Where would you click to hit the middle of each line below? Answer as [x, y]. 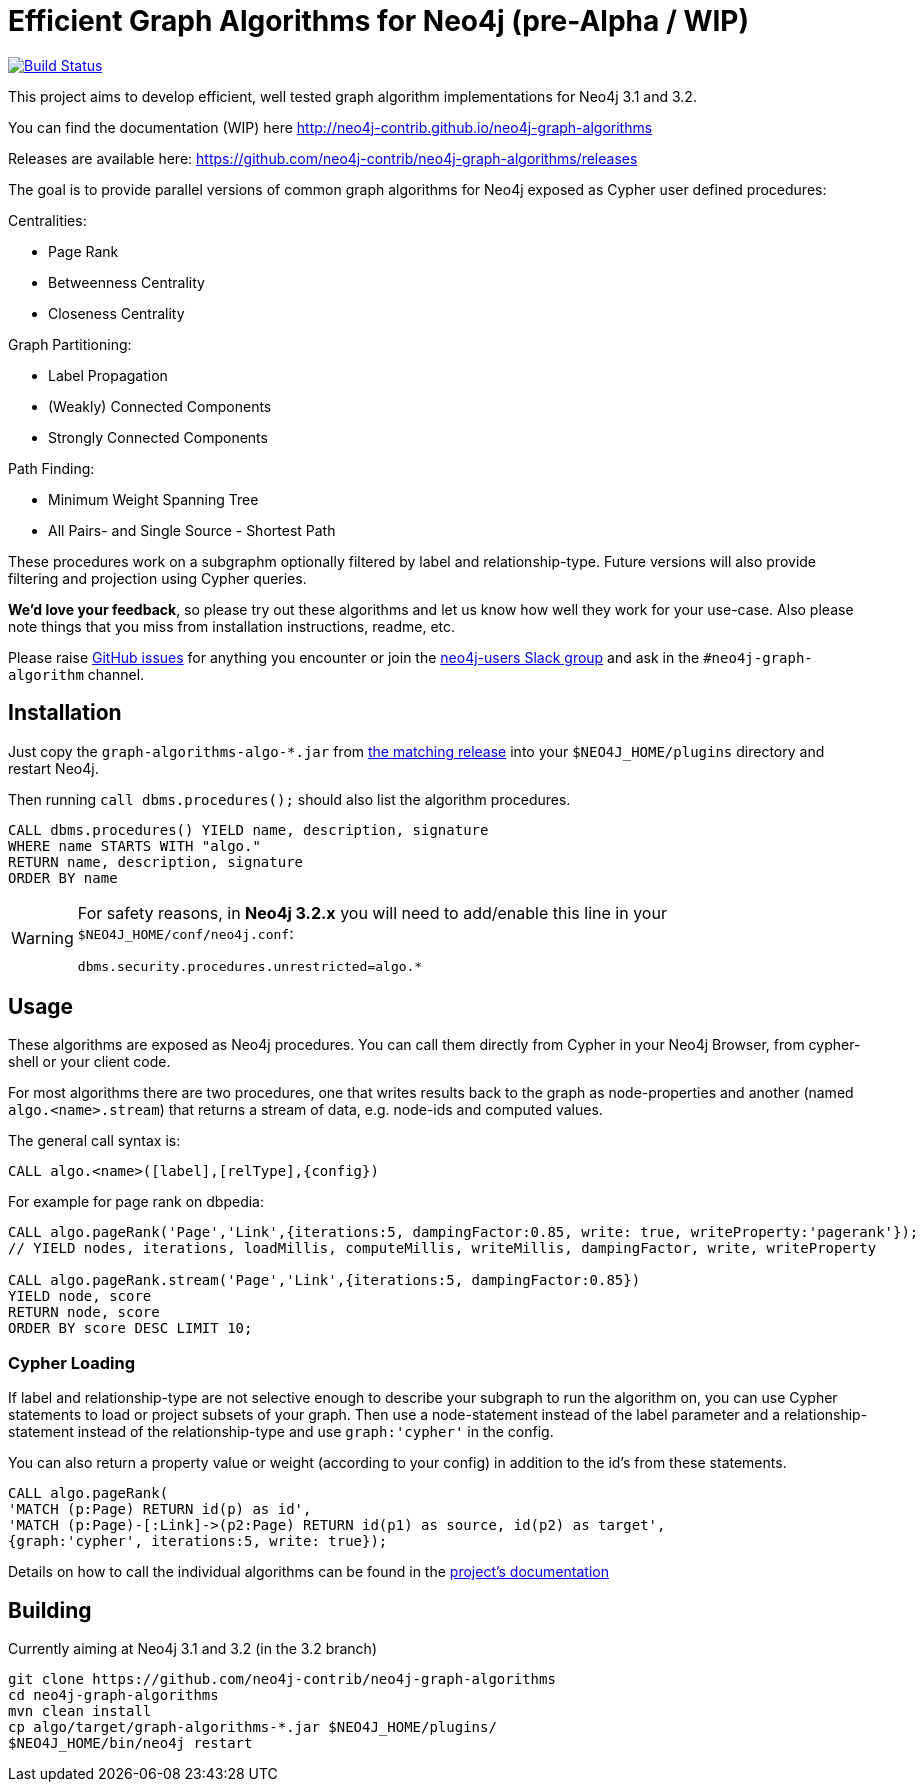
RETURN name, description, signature [156, 861]
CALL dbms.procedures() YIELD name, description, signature [248, 829]
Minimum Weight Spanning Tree [153, 499]
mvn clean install [80, 1711]
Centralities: [47, 220]
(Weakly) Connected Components [160, 406]
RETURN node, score [84, 1312]
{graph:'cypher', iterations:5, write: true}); [198, 1541]
